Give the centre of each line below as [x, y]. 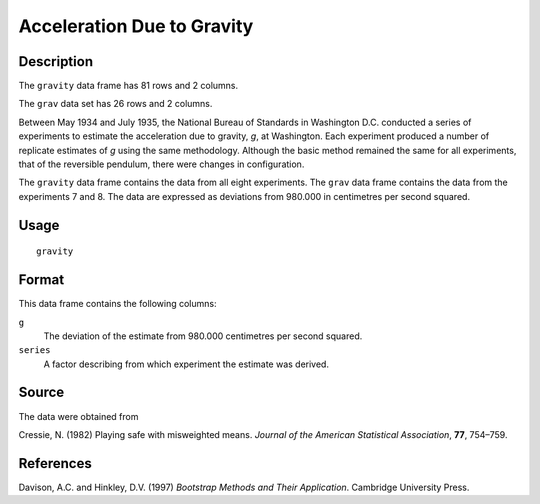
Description [56, 61]
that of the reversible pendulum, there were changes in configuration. [161, 164]
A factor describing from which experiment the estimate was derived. [186, 364]
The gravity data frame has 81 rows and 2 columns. [128, 86]
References [55, 463]
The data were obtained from [78, 416]
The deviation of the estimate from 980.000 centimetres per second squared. [203, 336]
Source [41, 392]
